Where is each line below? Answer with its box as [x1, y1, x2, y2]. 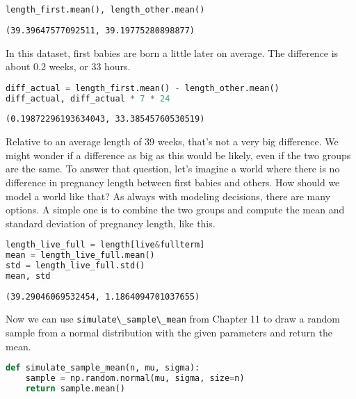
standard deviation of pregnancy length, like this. [6, 215, 216, 230]
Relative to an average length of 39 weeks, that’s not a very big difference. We [6, 134, 339, 149]
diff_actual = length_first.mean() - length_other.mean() [6, 83, 280, 93]
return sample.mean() [25, 384, 125, 394]
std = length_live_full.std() [6, 261, 145, 271]
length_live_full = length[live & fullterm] [6, 240, 205, 250]
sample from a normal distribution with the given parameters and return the [6, 325, 332, 340]
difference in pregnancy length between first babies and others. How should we [6, 174, 340, 189]
